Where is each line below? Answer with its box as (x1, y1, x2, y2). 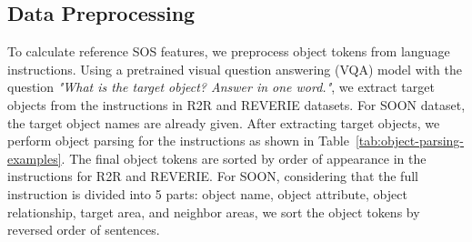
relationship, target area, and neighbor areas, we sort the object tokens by (7, 202, 420, 221)
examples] (7, 148, 62, 167)
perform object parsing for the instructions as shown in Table (7, 131, 349, 150)
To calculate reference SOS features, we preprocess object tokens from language (7, 42, 450, 61)
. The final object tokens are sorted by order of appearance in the (61, 148, 427, 167)
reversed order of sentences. (7, 220, 160, 239)
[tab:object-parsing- (355, 131, 465, 150)
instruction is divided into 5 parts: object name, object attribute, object (7, 184, 407, 203)
